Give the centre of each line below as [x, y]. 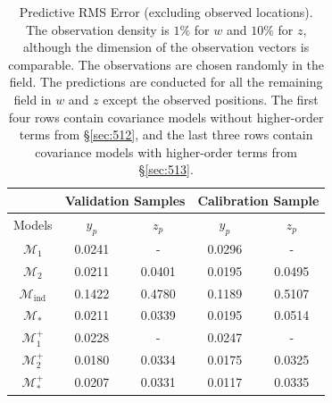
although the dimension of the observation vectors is [166, 47]
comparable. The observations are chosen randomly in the [166, 64]
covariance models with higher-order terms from [166, 151]
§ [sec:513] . [166, 169]
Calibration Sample [258, 200]
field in [33, 99]
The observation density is [97, 29]
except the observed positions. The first [211, 99]
